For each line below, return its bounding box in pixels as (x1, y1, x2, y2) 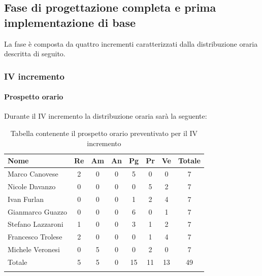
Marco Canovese (8, 168, 58, 179)
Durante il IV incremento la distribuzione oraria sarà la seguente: (4, 111, 207, 121)
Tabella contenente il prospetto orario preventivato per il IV (10, 128, 198, 139)
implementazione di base (4, 14, 136, 30)
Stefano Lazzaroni (8, 219, 63, 229)
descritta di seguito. (4, 48, 65, 59)
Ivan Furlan (8, 193, 44, 204)
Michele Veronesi (8, 244, 60, 255)
